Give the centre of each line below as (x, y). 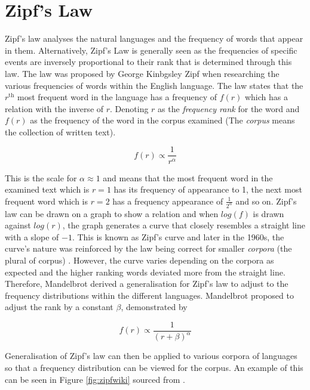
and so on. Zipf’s (266, 201)
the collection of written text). (60, 131)
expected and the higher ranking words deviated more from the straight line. (145, 272)
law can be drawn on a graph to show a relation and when (112, 213)
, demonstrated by (154, 307)
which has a (266, 97)
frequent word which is (46, 201)
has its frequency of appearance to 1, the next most (208, 189)
